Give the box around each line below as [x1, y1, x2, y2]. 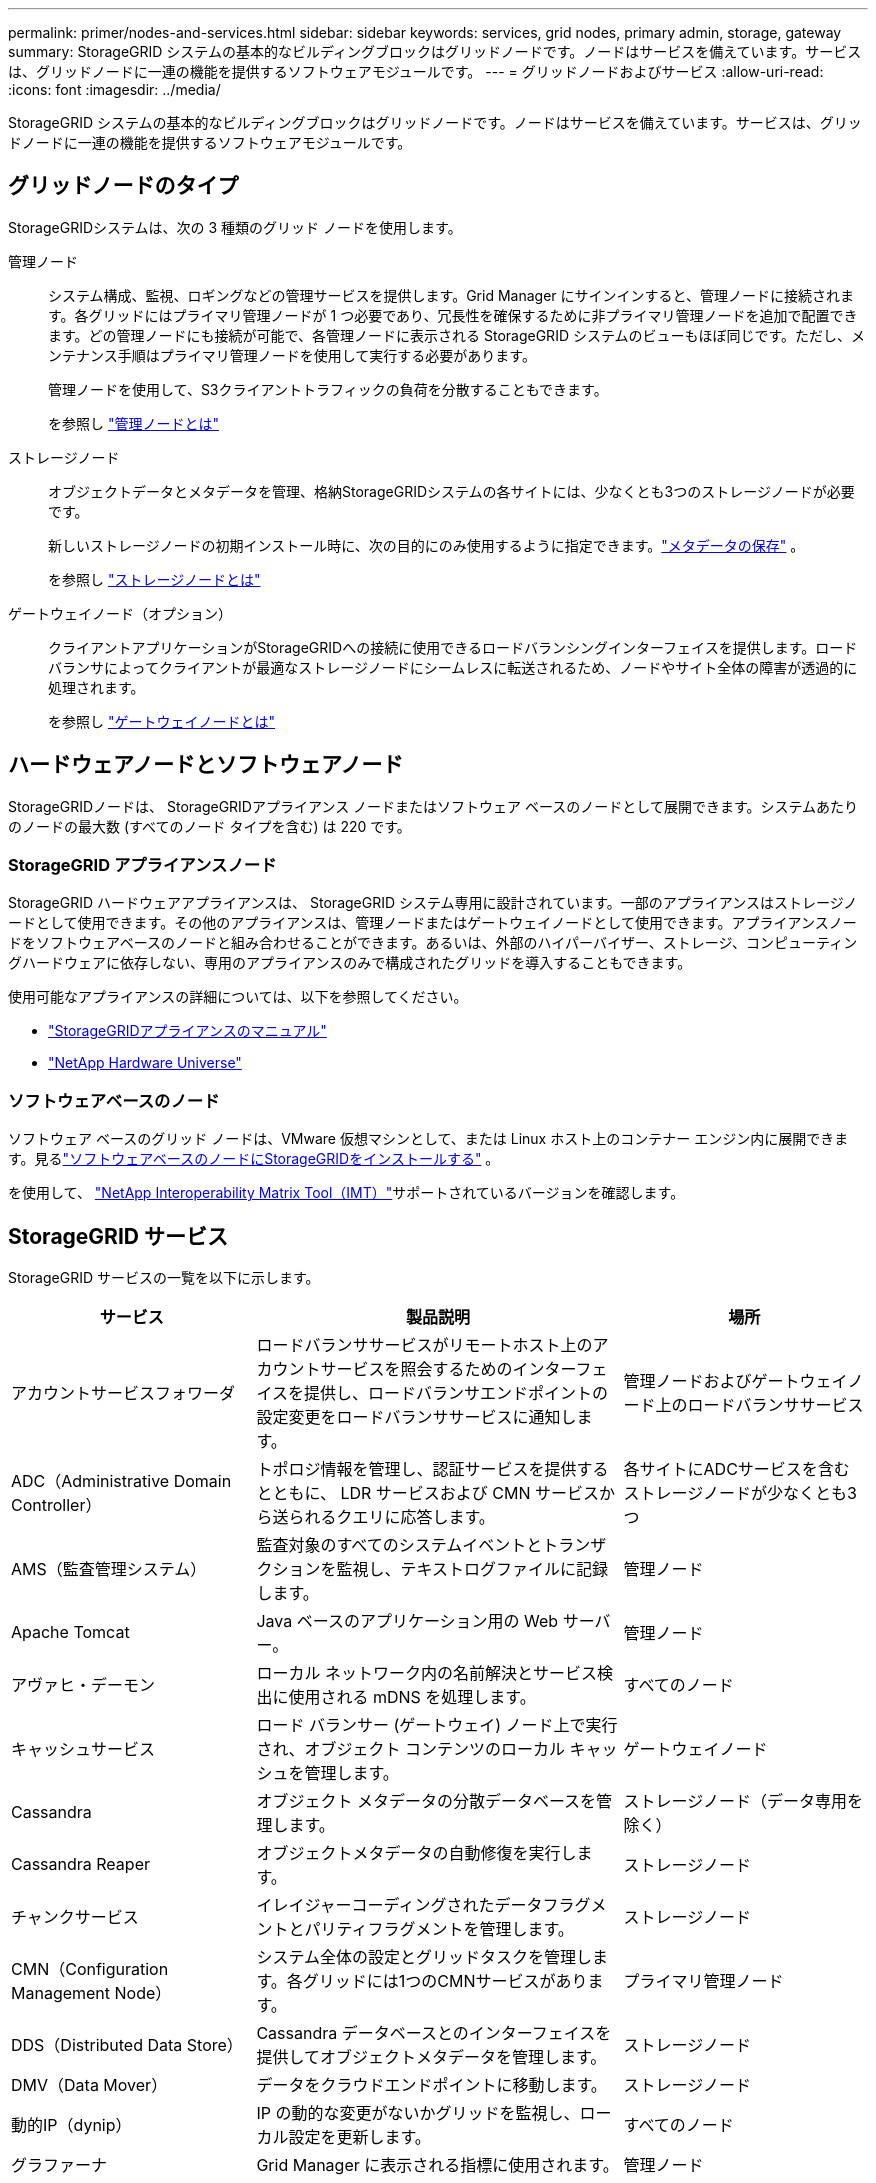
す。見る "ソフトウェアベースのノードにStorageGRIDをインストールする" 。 [8, 1150, 500, 1168]
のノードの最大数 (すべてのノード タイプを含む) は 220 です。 [8, 817, 411, 835]
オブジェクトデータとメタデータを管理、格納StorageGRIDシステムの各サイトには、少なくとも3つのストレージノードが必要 [48, 482, 855, 500]
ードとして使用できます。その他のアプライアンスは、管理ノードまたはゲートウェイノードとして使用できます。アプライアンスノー [8, 914, 857, 932]
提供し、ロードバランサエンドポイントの [303, 1383, 608, 1404]
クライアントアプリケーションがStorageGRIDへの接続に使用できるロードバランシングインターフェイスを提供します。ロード [48, 638, 858, 656]
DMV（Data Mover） [11, 2075, 168, 2096]
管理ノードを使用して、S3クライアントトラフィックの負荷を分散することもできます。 [48, 380, 608, 398]
